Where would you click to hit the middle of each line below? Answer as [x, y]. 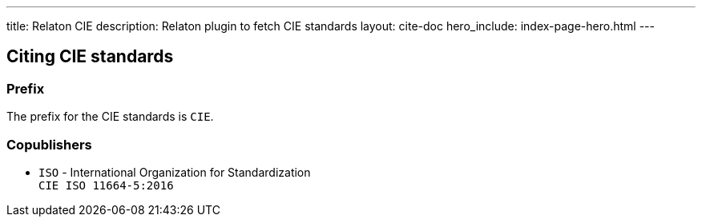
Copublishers [49, 144]
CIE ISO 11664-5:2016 [106, 185]
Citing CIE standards [90, 57]
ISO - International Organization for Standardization [175, 172]
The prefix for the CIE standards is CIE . [110, 117]
